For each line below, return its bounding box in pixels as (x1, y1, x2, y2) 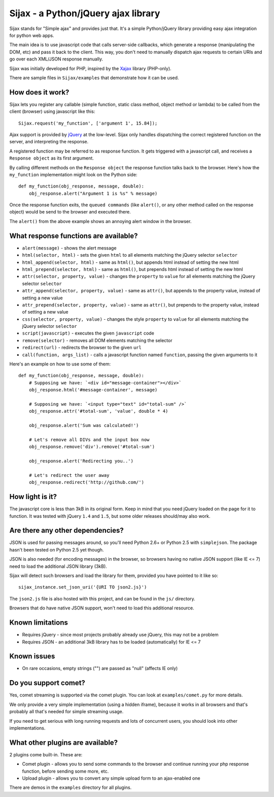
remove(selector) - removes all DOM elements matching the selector (22, 337, 173, 343)
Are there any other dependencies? (9, 526, 124, 535)
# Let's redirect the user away (28, 472, 110, 478)
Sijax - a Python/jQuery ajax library (9, 8, 160, 19)
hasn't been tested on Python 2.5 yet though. (9, 546, 104, 553)
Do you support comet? (9, 679, 86, 687)
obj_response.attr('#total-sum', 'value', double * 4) (28, 408, 168, 414)
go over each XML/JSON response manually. (9, 56, 104, 62)
